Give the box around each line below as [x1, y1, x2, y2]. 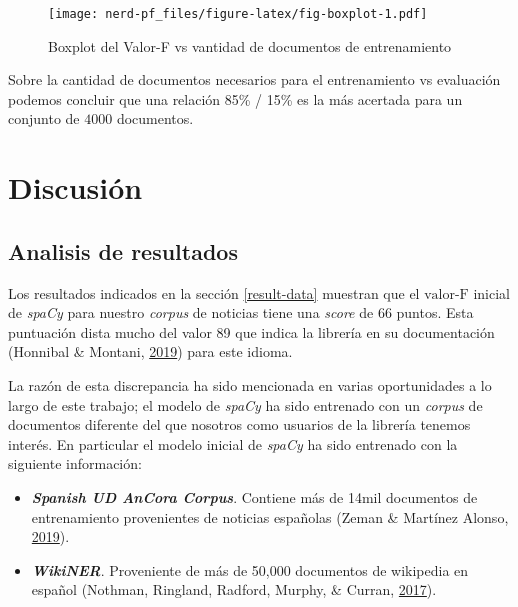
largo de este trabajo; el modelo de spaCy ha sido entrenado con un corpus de [8, 394, 483, 415]
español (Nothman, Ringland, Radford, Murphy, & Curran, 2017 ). [31, 579, 437, 600]
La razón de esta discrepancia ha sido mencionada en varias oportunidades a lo [8, 374, 492, 395]
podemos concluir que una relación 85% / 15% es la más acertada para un [8, 88, 463, 109]
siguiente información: [8, 453, 142, 474]
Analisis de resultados [8, 235, 238, 266]
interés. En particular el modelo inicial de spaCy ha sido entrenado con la [8, 433, 458, 454]
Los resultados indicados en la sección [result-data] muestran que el [8, 282, 420, 303]
